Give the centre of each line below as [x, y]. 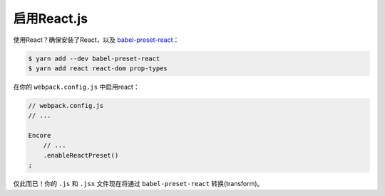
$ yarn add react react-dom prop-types [98, 68]
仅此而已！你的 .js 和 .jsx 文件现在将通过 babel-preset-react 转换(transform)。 [138, 184]
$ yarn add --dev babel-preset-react [94, 58]
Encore [40, 136]
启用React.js [51, 18]
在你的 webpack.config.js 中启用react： [76, 87]
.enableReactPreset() [81, 155]
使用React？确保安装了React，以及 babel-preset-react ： [96, 40]
